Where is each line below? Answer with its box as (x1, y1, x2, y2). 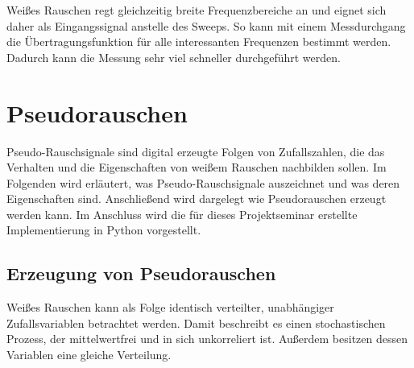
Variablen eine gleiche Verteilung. (6, 346, 172, 363)
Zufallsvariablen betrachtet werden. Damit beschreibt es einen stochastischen (6, 314, 386, 331)
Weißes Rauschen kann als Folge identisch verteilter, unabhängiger (6, 299, 334, 316)
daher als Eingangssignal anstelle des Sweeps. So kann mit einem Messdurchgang (6, 17, 406, 34)
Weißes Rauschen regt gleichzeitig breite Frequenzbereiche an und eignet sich (6, 2, 387, 18)
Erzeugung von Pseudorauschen (6, 261, 276, 286)
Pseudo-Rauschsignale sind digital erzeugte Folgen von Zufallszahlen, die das (6, 143, 385, 159)
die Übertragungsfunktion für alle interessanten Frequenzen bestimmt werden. (6, 33, 391, 50)
